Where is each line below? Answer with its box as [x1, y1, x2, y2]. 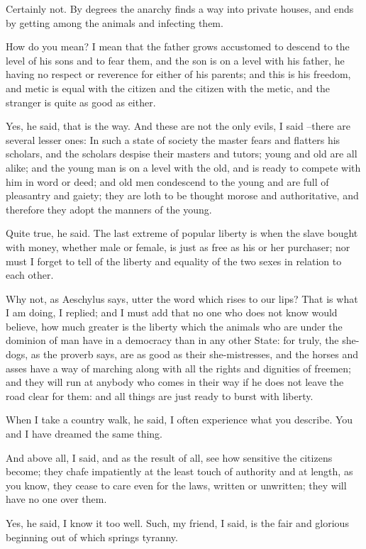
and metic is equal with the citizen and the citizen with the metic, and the [6, 80, 330, 95]
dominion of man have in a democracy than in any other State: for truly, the [6, 333, 339, 348]
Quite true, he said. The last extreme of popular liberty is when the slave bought [6, 226, 358, 240]
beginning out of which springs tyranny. [6, 529, 178, 544]
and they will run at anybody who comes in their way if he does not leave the [6, 375, 344, 389]
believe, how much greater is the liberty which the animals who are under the [6, 318, 343, 333]
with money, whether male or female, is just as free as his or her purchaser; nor [6, 239, 350, 254]
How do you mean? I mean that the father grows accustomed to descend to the [6, 39, 350, 54]
